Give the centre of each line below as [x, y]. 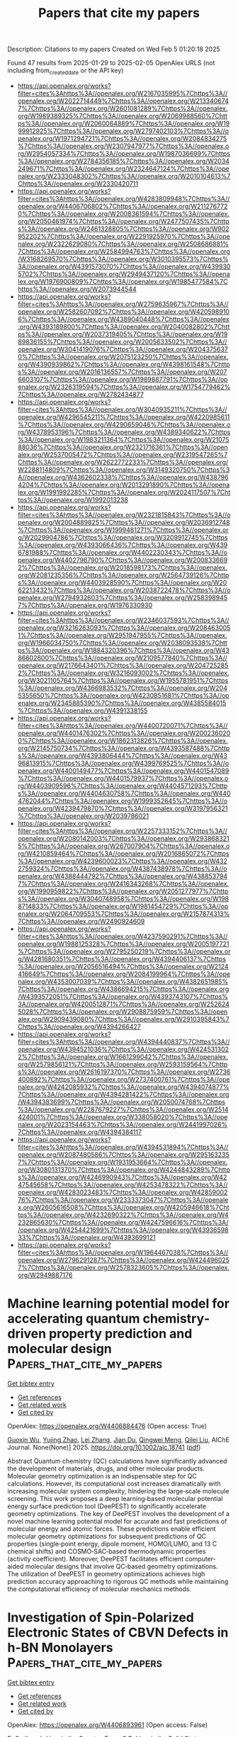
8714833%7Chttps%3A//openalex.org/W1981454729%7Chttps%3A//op [123, 906]
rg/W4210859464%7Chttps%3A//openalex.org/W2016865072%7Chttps [123, 853]
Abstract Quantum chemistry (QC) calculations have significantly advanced [117, 1461]
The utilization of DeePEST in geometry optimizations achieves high [106, 1573]
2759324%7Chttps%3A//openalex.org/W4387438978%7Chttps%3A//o [123, 868]
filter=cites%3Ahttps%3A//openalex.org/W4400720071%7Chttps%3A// [123, 725]
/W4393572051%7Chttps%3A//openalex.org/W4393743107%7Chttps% [123, 996]
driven [27, 1334]
